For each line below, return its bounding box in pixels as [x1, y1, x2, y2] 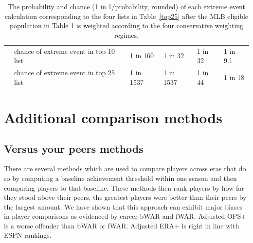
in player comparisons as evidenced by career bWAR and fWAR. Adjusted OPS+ [4, 211, 247, 221]
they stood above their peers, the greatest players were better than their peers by [4, 192, 247, 202]
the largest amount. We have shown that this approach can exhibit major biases [4, 201, 243, 211]
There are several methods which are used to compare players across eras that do [4, 163, 246, 174]
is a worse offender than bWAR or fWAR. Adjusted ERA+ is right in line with [4, 220, 239, 230]
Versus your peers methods [4, 141, 144, 156]
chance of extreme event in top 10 [14, 46, 115, 56]
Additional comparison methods [4, 107, 222, 127]
